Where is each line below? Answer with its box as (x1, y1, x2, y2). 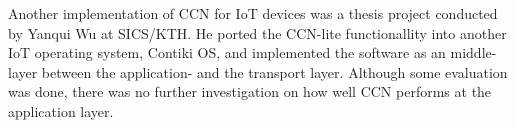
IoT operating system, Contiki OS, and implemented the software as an (8, 42, 446, 63)
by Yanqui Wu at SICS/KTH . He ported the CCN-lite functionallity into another (8, 22, 507, 43)
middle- (450, 42, 497, 63)
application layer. (8, 100, 114, 121)
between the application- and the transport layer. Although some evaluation (41, 61, 508, 82)
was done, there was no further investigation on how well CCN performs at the (8, 81, 492, 102)
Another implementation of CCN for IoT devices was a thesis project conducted (8, 3, 498, 23)
